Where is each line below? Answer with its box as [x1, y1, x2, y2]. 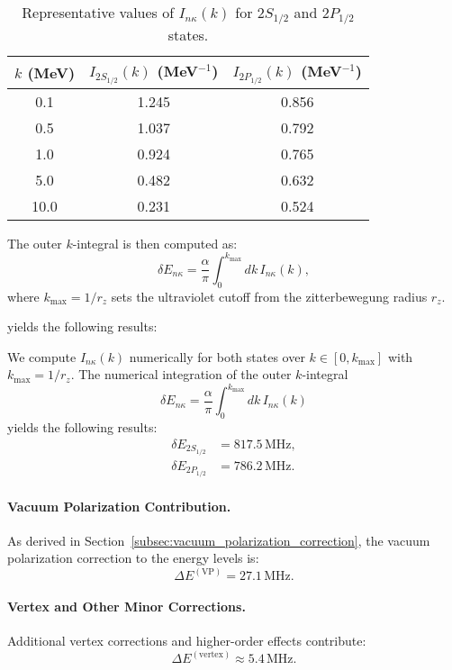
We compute [7, 347, 77, 366]
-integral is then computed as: [72, 233, 238, 252]
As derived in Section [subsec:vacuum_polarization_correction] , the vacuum [7, 530, 430, 549]
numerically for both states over [129, 347, 305, 366]
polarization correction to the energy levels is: [7, 548, 259, 567]
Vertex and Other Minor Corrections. [7, 597, 246, 616]
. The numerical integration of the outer [70, 365, 292, 384]
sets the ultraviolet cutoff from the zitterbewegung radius [111, 286, 428, 305]
